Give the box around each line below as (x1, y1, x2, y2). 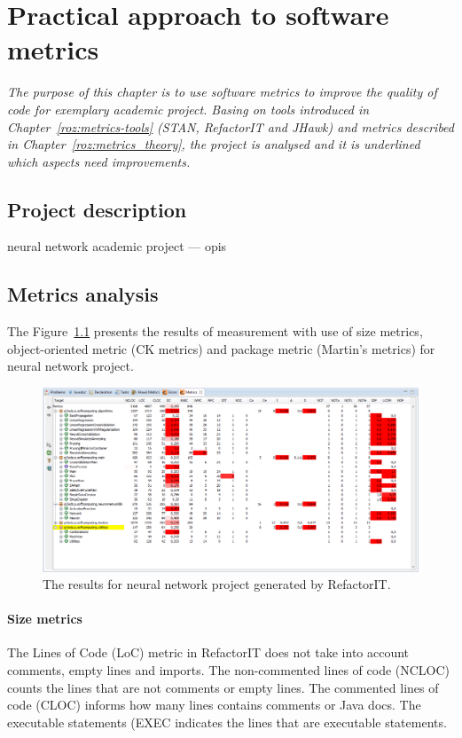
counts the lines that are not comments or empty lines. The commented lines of (7, 678, 439, 696)
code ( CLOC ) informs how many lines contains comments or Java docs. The (7, 695, 421, 714)
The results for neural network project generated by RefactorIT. (43, 575, 391, 593)
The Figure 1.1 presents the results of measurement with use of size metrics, (7, 322, 423, 341)
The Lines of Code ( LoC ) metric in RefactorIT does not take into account (7, 643, 410, 662)
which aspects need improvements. (7, 152, 191, 170)
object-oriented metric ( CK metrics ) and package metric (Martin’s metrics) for (7, 339, 435, 357)
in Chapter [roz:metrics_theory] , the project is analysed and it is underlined (7, 135, 420, 153)
